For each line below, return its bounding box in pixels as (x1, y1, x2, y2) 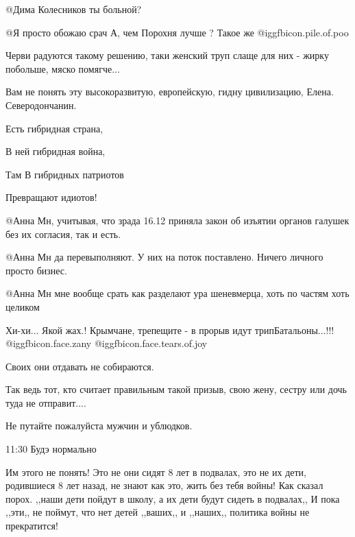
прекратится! (5, 518, 58, 533)
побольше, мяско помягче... (5, 61, 120, 75)
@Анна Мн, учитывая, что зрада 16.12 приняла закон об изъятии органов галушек (5, 213, 350, 227)
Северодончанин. (5, 97, 77, 112)
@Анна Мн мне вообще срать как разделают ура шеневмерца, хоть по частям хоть (5, 286, 350, 300)
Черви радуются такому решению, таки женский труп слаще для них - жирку (5, 48, 329, 62)
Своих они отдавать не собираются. (5, 359, 154, 373)
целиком (5, 299, 40, 313)
